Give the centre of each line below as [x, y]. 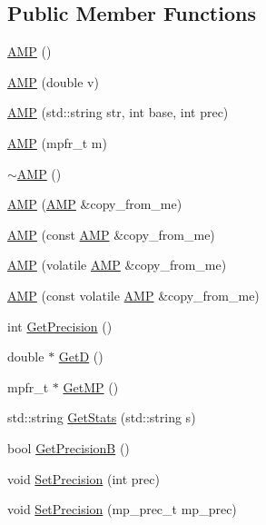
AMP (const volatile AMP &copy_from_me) [133, 295]
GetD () [81, 357]
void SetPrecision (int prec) [84, 478]
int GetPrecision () [60, 326]
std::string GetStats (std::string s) [102, 417]
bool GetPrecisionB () [69, 447]
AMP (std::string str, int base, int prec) [118, 112]
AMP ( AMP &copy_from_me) [95, 204]
